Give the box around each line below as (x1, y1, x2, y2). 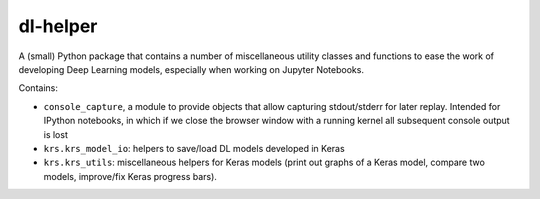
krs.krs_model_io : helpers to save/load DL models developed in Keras (43, 142, 345, 154)
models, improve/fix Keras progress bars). (43, 170, 217, 182)
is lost (43, 128, 69, 140)
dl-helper (18, 15, 98, 37)
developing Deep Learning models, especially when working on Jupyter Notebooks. (18, 63, 365, 75)
